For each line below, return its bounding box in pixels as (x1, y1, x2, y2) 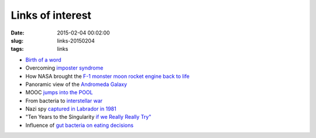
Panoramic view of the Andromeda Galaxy (25, 81, 128, 88)
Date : (11, 29, 25, 36)
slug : (11, 37, 23, 44)
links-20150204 (57, 37, 95, 44)
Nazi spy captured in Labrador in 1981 (25, 105, 116, 112)
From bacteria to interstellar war (25, 97, 103, 104)
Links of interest (11, 9, 92, 22)
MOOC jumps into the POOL (25, 89, 93, 96)
